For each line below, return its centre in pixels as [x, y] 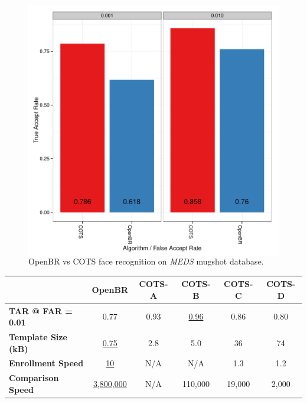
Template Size [38, 336]
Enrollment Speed [46, 363]
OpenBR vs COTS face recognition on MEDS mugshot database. [146, 261]
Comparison [34, 378]
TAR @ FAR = [41, 310]
